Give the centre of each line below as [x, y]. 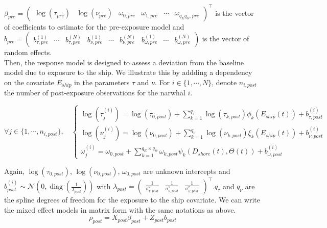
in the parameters [102, 82]
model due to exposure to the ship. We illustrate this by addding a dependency [128, 72]
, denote [224, 82]
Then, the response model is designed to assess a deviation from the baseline [124, 62]
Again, [15, 171]
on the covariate [29, 82]
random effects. [28, 52]
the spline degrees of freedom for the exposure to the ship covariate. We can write [132, 200]
